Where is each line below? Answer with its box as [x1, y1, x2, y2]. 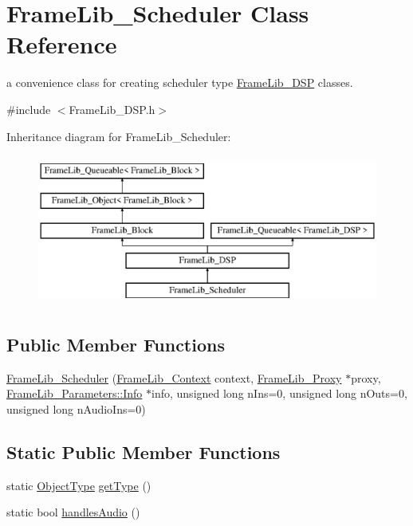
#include [6, 100, 51, 117]
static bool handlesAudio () [6, 504, 140, 520]
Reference [6, 28, 117, 61]
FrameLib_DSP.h [69, 100, 155, 117]
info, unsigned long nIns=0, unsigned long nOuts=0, [151, 385, 407, 402]
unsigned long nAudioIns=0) [6, 401, 146, 418]
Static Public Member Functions [6, 440, 281, 465]
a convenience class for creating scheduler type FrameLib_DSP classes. [6, 74, 353, 91]
